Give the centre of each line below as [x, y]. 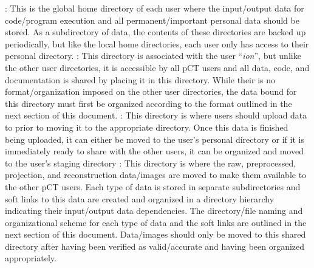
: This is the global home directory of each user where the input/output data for [155, 8]
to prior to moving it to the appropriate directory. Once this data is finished [147, 127]
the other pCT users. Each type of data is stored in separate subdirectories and [153, 186]
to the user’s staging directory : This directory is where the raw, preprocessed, [151, 163]
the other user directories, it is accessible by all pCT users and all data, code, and [157, 67]
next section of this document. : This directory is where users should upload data [156, 115]
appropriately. [31, 258]
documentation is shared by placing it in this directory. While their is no [140, 79]
